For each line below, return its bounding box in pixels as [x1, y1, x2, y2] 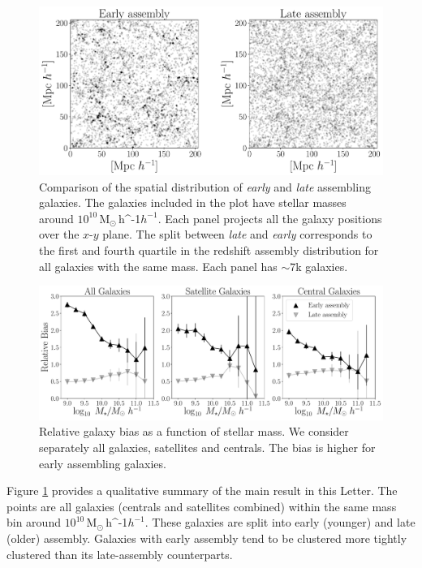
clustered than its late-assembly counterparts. [6, 545, 233, 562]
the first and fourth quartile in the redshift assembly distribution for [39, 242, 379, 259]
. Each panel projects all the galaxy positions [157, 209, 382, 226]
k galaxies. [295, 257, 348, 274]
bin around [6, 514, 61, 531]
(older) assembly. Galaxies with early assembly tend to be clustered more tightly [6, 530, 407, 546]
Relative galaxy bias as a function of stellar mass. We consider [39, 423, 349, 440]
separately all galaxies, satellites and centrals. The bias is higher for [39, 439, 376, 456]
